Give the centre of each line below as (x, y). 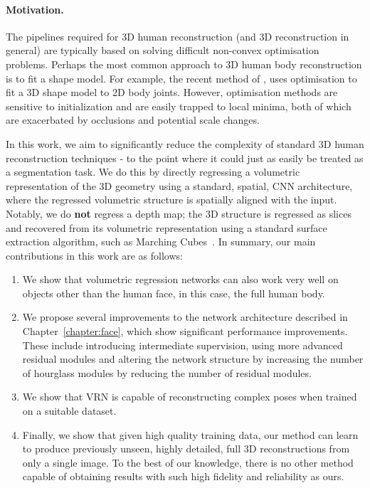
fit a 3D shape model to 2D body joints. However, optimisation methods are (172, 92)
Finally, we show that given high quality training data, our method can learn (190, 434)
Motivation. (35, 9)
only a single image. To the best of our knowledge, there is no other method (188, 462)
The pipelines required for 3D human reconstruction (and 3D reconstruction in (178, 36)
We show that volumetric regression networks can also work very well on (180, 279)
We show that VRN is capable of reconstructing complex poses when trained (190, 397)
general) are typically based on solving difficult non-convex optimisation (163, 50)
